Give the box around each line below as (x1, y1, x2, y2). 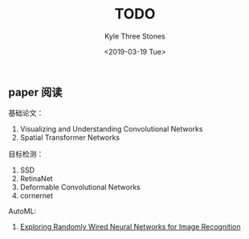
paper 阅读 (8, 85, 63, 99)
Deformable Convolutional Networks (19, 182, 141, 192)
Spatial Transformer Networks (19, 133, 120, 143)
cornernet (19, 191, 54, 201)
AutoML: (8, 206, 37, 217)
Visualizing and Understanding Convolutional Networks (19, 124, 203, 134)
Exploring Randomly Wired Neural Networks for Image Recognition (19, 222, 241, 232)
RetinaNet (19, 174, 54, 184)
